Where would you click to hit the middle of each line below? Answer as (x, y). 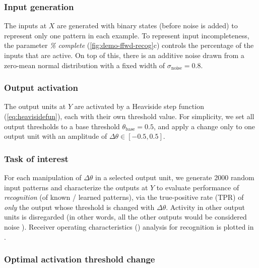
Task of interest (36, 158)
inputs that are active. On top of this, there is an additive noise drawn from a (124, 55)
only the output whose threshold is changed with (79, 207)
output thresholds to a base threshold (62, 126)
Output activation (41, 88)
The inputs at (25, 25)
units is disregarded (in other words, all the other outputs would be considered (125, 217)
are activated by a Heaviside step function (139, 106)
